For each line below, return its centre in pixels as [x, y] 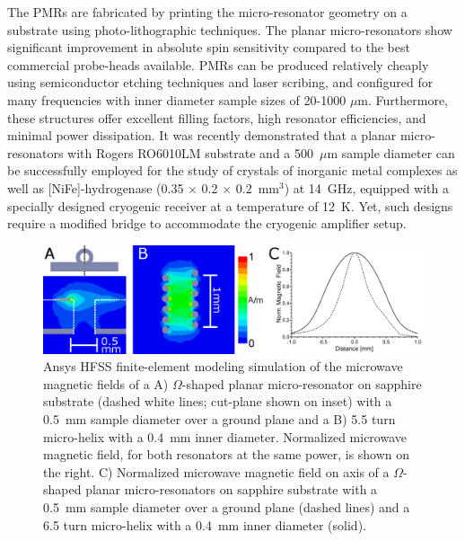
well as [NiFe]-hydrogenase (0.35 [96, 187]
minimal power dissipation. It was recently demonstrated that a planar [202, 135]
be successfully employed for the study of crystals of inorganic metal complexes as [232, 170]
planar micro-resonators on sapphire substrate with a [232, 489]
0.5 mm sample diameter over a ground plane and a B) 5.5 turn [219, 419]
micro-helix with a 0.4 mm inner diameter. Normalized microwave [225, 436]
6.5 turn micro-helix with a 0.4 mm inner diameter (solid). [205, 524]
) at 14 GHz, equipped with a [366, 187]
